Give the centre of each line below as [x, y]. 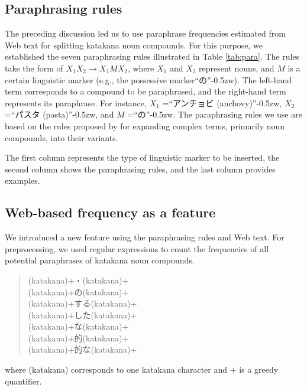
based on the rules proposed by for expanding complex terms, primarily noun [145, 126]
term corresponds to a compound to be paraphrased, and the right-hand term [146, 91]
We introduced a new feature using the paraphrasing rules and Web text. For [145, 237]
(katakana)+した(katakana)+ [83, 315]
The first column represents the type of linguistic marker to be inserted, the [142, 157]
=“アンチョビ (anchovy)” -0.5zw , [222, 102]
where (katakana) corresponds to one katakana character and [116, 369]
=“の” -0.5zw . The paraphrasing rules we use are [215, 114]
